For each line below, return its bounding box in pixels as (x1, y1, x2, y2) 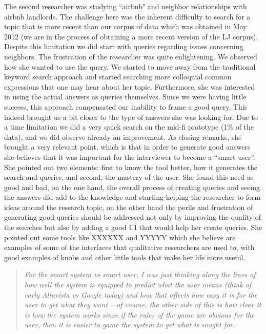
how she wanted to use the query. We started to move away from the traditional (4, 61, 256, 72)
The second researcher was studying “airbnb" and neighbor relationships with (4, 1, 247, 11)
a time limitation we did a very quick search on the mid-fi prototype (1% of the (4, 121, 254, 132)
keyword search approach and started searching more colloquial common (4, 71, 232, 82)
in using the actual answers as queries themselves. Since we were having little (4, 91, 247, 102)
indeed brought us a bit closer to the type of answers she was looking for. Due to (4, 111, 258, 122)
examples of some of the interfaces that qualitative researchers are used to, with (4, 242, 255, 253)
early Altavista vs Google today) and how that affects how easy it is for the (24, 289, 258, 300)
